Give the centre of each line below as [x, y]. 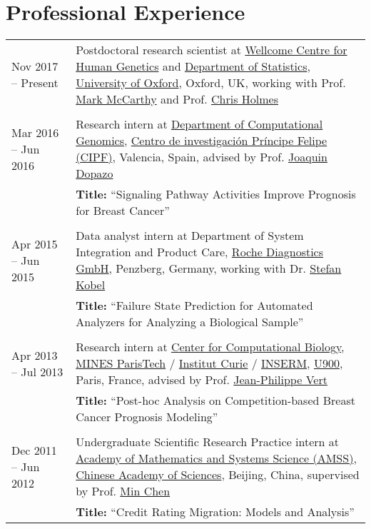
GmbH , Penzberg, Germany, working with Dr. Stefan [209, 268]
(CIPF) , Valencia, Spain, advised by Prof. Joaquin [202, 157]
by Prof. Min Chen [123, 491]
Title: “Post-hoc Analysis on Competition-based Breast [215, 400]
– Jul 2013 [37, 371]
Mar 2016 [35, 132]
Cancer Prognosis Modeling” [147, 417]
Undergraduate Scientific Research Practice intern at [208, 442]
